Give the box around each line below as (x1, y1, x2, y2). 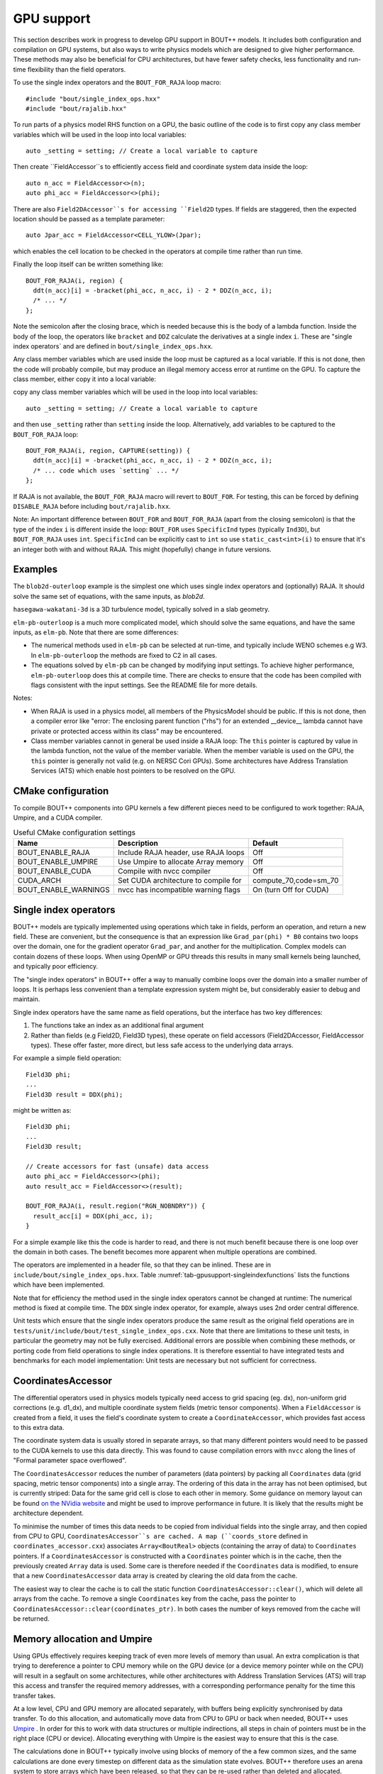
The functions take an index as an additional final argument (30, 1021, 204, 1030)
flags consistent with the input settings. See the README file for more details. (30, 681, 258, 689)
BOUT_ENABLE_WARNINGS (17, 885, 110, 895)
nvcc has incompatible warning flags (118, 885, 241, 895)
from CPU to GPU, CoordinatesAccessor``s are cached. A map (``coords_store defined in (13, 1531, 309, 1540)
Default (252, 838, 278, 848)
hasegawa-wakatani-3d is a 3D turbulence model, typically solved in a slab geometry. (13, 605, 270, 614)
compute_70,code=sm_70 (252, 876, 339, 886)
